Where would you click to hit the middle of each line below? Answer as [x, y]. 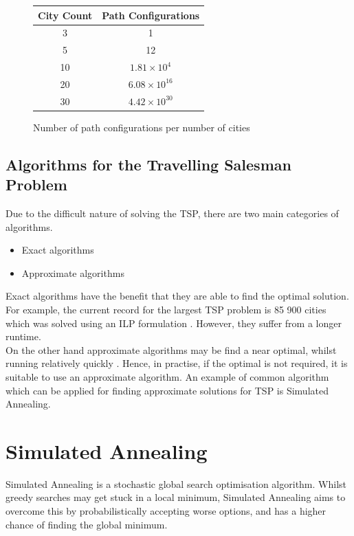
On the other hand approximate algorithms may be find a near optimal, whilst [171, 349]
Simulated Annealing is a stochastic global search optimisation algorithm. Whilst [176, 483]
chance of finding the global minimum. [87, 524]
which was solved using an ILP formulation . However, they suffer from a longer [174, 323]
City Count [65, 15]
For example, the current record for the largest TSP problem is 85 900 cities [166, 309]
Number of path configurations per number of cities [142, 127]
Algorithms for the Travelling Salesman [148, 164]
